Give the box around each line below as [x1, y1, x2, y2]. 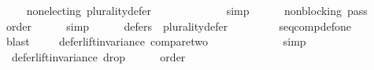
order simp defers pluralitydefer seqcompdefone [6, 17, 351, 34]
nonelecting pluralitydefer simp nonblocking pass [26, 2, 368, 18]
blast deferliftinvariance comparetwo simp [6, 33, 306, 50]
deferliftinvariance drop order [11, 48, 186, 64]
